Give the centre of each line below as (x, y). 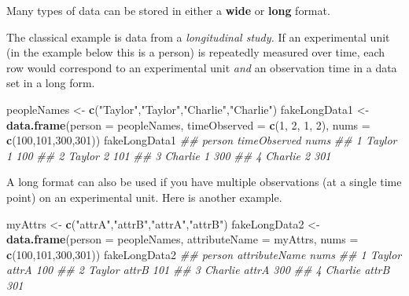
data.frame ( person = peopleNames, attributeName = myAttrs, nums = (182, 239)
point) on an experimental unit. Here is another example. (144, 197)
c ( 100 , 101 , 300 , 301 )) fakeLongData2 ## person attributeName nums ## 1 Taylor (204, 254)
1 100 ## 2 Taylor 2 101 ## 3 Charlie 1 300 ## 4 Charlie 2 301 (169, 155)
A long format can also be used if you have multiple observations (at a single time (204, 182)
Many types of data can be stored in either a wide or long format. (168, 10)
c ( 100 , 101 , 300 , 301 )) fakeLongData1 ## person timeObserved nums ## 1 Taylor (202, 140)
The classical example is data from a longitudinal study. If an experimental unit (198, 37)
